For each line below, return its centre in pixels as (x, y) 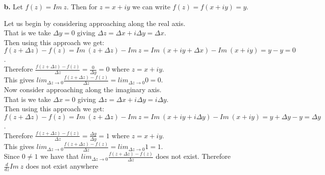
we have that (59, 156)
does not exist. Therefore (193, 156)
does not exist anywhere (62, 166)
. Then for (82, 6)
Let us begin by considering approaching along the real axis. (95, 23)
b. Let (14, 6)
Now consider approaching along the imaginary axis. (83, 89)
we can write (151, 6)
